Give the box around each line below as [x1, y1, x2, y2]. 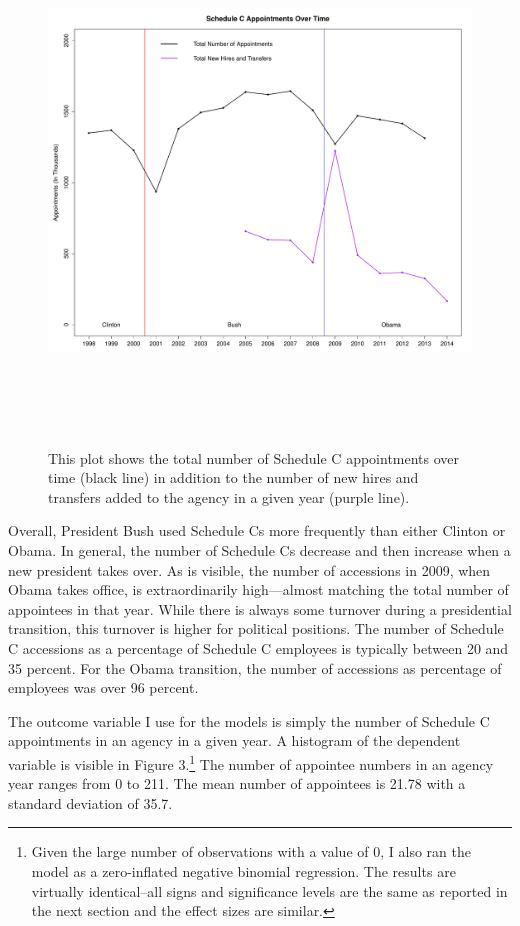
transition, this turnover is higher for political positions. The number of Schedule [8, 618, 504, 639]
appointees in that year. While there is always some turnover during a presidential [8, 598, 512, 619]
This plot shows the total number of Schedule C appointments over [48, 447, 460, 468]
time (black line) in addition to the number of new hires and [48, 467, 419, 488]
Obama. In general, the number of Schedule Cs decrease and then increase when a [8, 539, 511, 560]
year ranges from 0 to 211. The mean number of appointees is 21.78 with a [8, 773, 466, 794]
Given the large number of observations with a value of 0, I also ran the [31, 841, 471, 862]
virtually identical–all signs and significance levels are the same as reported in [31, 880, 508, 901]
